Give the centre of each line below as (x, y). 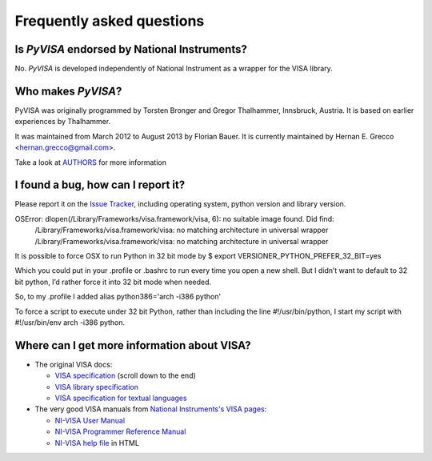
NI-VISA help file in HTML (97, 443)
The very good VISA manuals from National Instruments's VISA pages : (151, 409)
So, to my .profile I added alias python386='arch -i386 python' (118, 297)
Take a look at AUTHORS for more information (91, 162)
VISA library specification (97, 387)
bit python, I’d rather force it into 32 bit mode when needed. (113, 282)
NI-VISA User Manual (90, 420)
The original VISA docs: (74, 364)
